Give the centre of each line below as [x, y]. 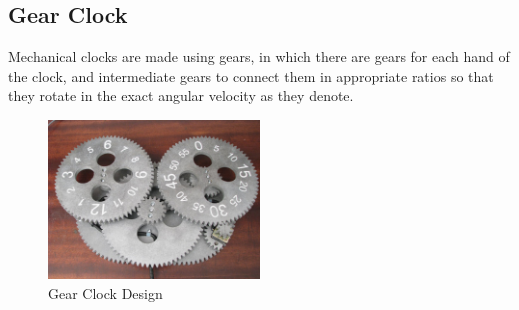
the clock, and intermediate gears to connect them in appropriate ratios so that [251, 75]
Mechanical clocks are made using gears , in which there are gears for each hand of [259, 56]
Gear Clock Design [105, 292]
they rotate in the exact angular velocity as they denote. [181, 95]
